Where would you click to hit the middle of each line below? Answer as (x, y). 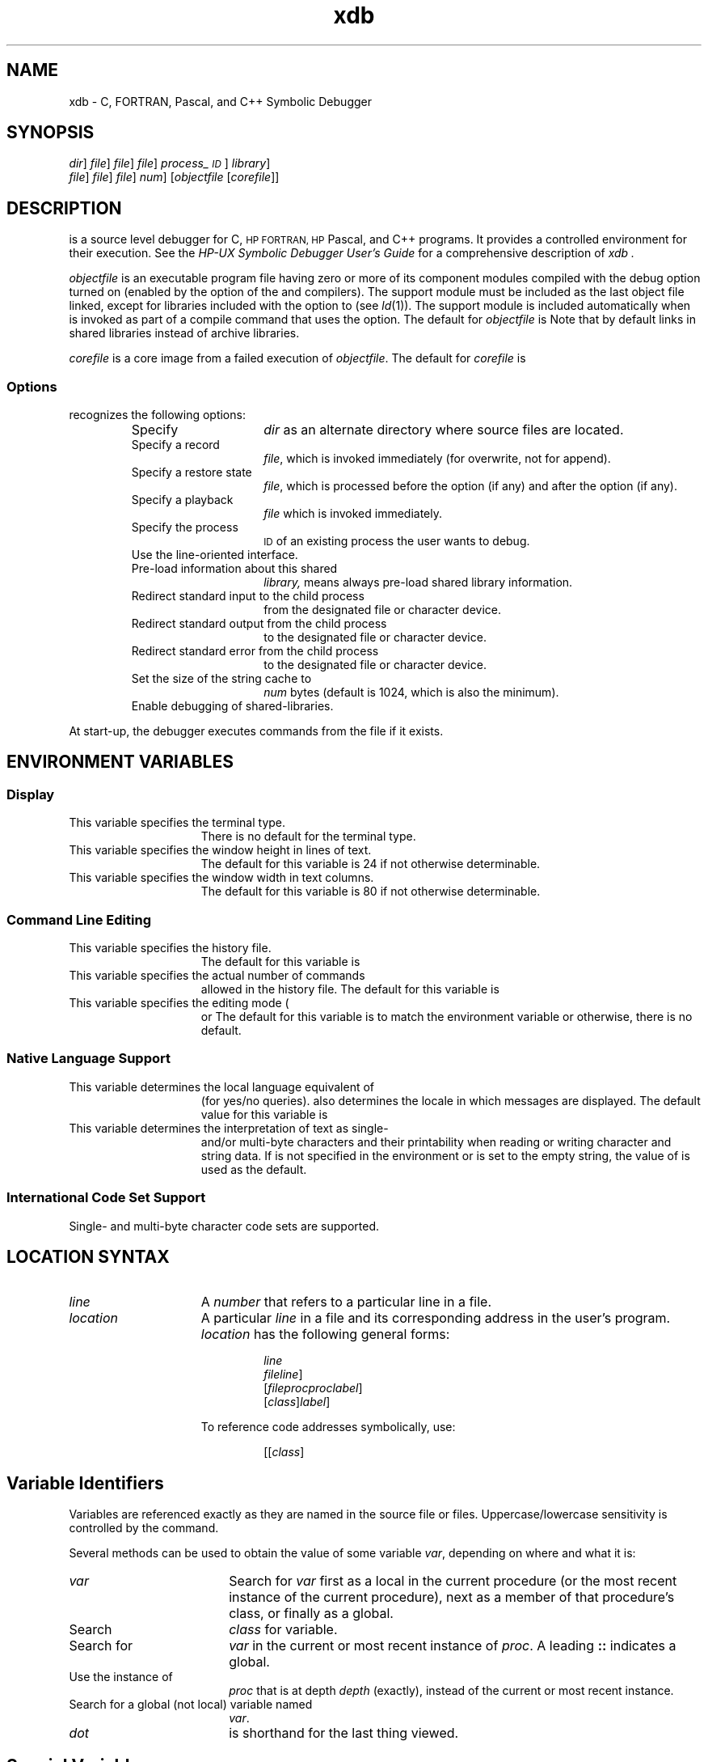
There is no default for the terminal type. (308, 837)
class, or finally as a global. (311, 1614)
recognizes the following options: (157, 415)
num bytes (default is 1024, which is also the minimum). (411, 693)
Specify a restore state (192, 472)
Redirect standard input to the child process (248, 596)
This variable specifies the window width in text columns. (221, 878)
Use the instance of (121, 1677)
